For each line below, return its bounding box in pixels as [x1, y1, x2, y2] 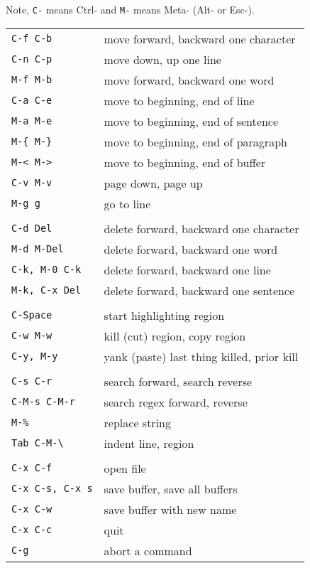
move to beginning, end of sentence [104, 112, 278, 129]
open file [104, 459, 146, 476]
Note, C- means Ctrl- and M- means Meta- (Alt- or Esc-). [6, 2, 255, 16]
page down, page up [104, 174, 203, 191]
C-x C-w [11, 503, 52, 515]
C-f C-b [11, 33, 52, 45]
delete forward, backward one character [104, 220, 299, 237]
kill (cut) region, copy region [104, 327, 246, 344]
